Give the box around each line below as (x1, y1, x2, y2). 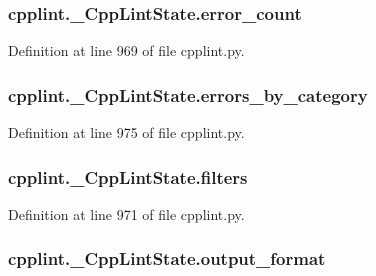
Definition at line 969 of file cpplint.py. (8, 40, 245, 61)
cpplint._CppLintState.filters (8, 164, 248, 189)
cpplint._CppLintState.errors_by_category (8, 82, 368, 107)
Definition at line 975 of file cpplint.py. (8, 122, 245, 143)
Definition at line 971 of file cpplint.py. (8, 203, 245, 224)
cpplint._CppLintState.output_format (8, 246, 326, 271)
